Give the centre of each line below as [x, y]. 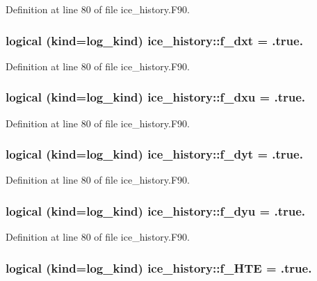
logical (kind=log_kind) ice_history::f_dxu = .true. [156, 97]
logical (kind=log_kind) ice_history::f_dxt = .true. [154, 40]
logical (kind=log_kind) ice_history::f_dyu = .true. [156, 210]
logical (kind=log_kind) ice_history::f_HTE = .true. [159, 267]
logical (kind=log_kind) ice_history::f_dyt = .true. [154, 154]
